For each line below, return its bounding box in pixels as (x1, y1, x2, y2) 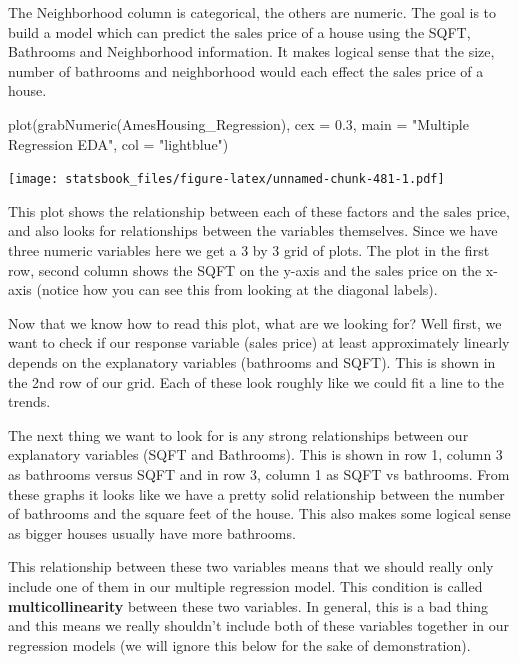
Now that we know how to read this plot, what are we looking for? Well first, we (8, 312, 502, 333)
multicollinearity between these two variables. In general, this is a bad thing (8, 595, 489, 616)
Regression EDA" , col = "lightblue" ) (8, 133, 229, 154)
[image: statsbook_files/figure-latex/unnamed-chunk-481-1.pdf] (8, 172, 445, 187)
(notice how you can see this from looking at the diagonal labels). (36, 279, 438, 300)
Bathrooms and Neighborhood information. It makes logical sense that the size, (8, 41, 495, 62)
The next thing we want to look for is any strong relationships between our (8, 424, 469, 445)
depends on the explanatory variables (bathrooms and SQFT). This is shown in (8, 351, 496, 372)
